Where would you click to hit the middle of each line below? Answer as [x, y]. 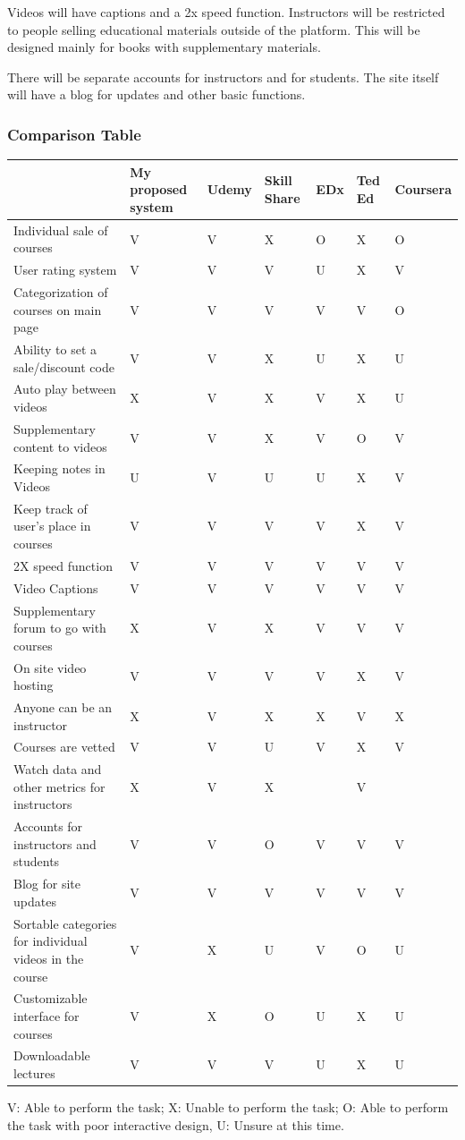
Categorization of [61, 292]
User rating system [65, 270]
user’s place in [52, 526]
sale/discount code [64, 366]
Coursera [423, 189]
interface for [46, 1015]
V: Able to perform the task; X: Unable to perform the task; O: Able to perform [228, 1107]
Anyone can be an [63, 706]
